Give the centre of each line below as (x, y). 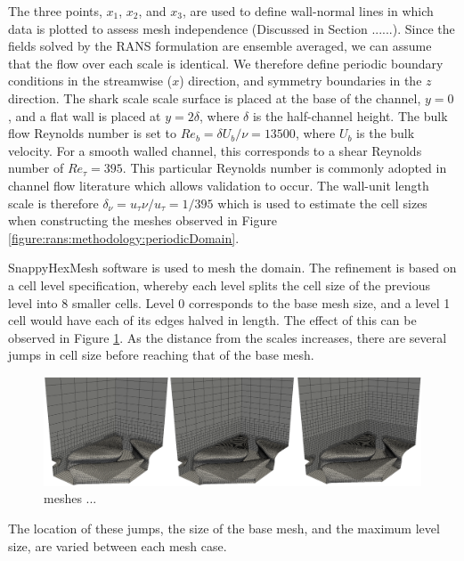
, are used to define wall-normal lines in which (308, 11)
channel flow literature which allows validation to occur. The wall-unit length (219, 185)
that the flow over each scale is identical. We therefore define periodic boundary (226, 63)
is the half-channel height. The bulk (350, 115)
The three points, (55, 11)
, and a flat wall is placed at (85, 115)
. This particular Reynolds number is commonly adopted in (285, 168)
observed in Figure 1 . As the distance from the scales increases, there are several (228, 337)
